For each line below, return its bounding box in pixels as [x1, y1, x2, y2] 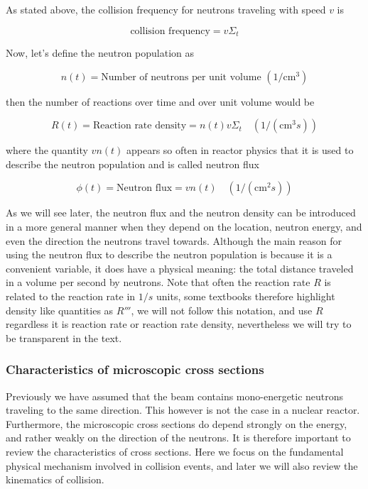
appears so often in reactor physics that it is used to [126, 143, 354, 158]
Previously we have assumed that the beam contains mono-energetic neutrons [6, 388, 344, 403]
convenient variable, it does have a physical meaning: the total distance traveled [6, 260, 354, 275]
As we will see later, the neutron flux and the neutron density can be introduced [6, 205, 356, 220]
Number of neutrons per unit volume [101, 72, 261, 82]
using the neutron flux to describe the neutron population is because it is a [6, 247, 332, 262]
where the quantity [6, 143, 88, 158]
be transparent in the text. [6, 330, 122, 345]
